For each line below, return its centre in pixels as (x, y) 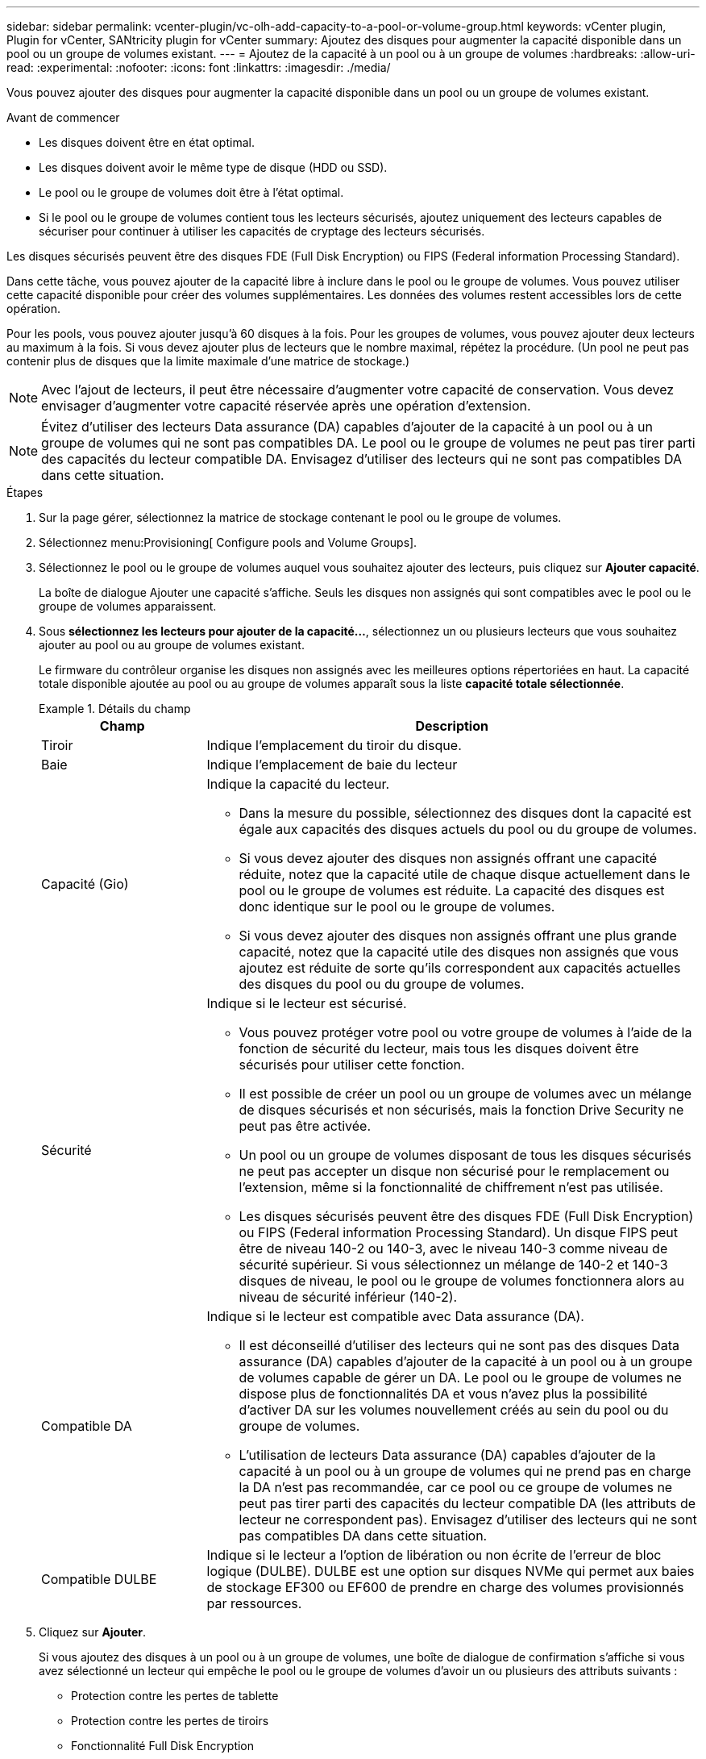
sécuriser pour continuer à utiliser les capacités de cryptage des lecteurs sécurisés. (262, 231)
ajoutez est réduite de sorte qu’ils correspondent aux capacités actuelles (460, 968)
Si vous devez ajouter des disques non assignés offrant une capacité (448, 858)
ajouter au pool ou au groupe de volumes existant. (172, 645)
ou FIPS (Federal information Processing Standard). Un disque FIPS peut (459, 1232)
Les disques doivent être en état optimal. (147, 142)
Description (452, 726)
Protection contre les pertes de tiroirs (170, 1721)
